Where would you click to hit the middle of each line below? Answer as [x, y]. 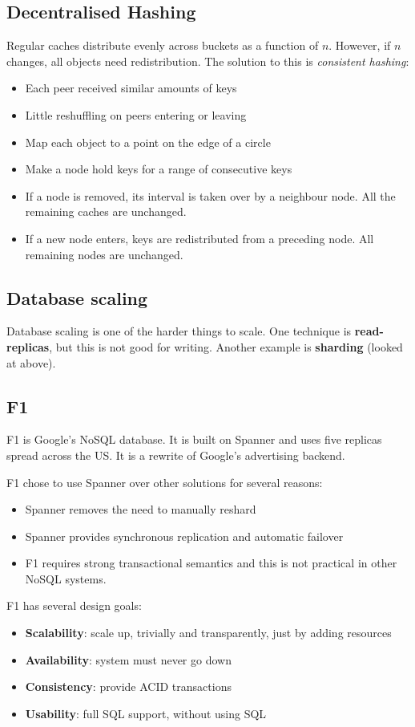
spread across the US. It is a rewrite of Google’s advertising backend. [176, 455]
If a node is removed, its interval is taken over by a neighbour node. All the [210, 195]
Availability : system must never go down [128, 659]
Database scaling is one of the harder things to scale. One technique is [179, 331]
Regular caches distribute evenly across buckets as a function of [163, 45]
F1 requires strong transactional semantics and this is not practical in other [211, 563]
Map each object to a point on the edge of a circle [148, 142]
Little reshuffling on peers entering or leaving [136, 114]
